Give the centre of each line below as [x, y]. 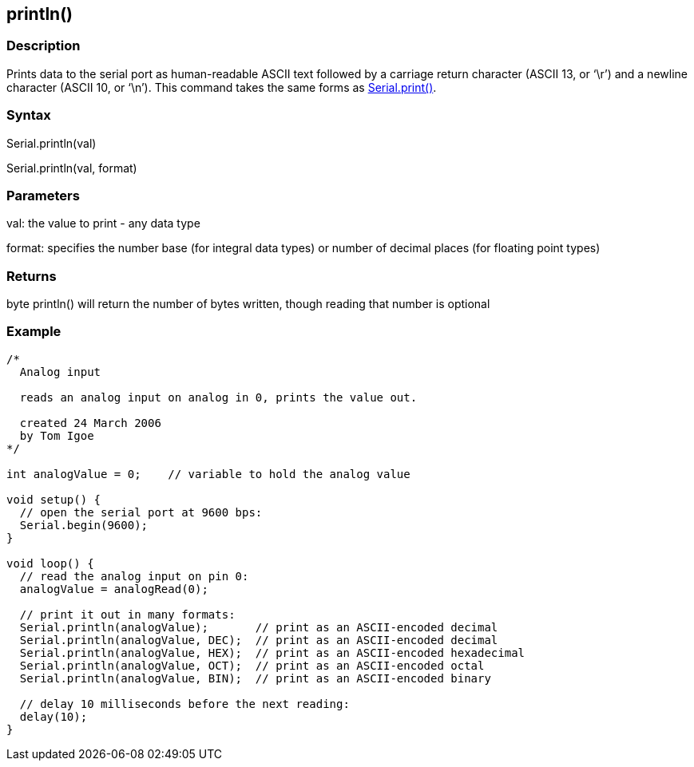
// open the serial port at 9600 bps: [141, 512]
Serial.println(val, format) [72, 168]
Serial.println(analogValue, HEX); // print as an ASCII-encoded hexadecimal [272, 652]
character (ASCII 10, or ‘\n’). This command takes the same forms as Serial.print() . [222, 87]
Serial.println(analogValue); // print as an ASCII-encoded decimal [259, 627]
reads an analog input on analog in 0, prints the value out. [218, 397]
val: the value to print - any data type [103, 223]
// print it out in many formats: [127, 614]
